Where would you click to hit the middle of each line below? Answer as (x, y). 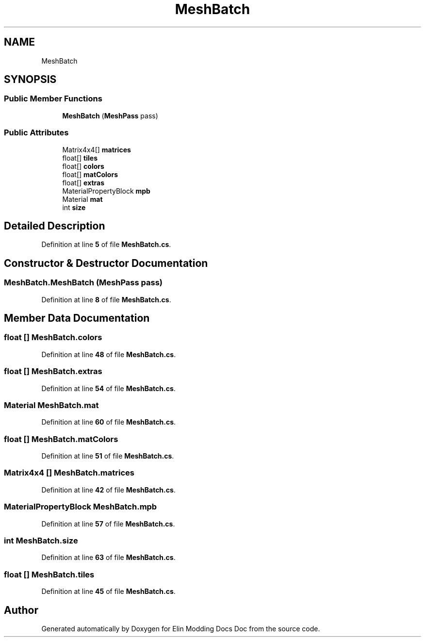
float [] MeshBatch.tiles (49, 574)
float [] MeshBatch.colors (53, 337)
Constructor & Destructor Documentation (106, 263)
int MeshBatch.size (41, 540)
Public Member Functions (53, 99)
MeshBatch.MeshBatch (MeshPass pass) (83, 283)
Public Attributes (36, 133)
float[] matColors (90, 174)
